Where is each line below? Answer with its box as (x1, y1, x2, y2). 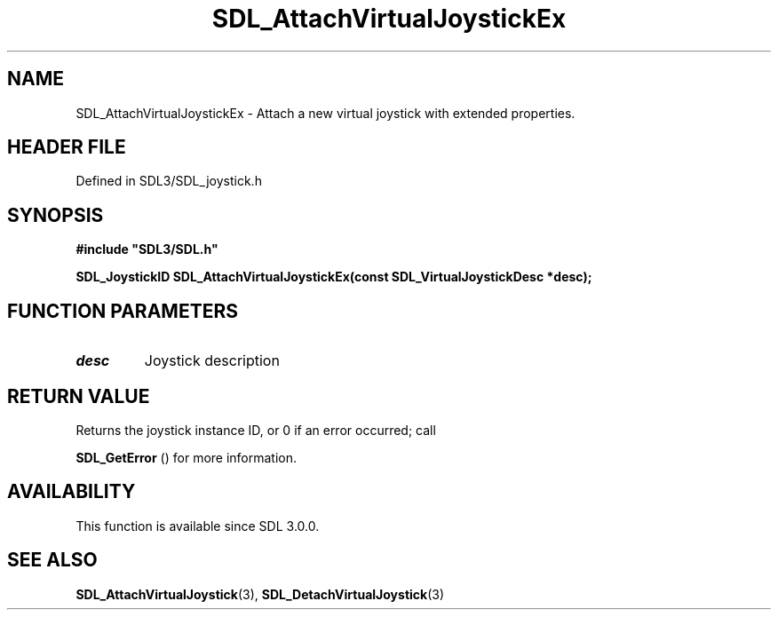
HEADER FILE (7, 136, 126, 159)
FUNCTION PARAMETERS (7, 299, 238, 322)
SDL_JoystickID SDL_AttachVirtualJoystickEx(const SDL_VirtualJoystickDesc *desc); (75, 269, 592, 285)
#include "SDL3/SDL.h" (75, 241, 218, 257)
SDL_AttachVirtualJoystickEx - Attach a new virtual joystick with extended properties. (75, 105, 576, 121)
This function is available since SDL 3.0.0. (75, 518, 320, 534)
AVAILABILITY (7, 480, 136, 503)
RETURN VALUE (7, 384, 150, 407)
